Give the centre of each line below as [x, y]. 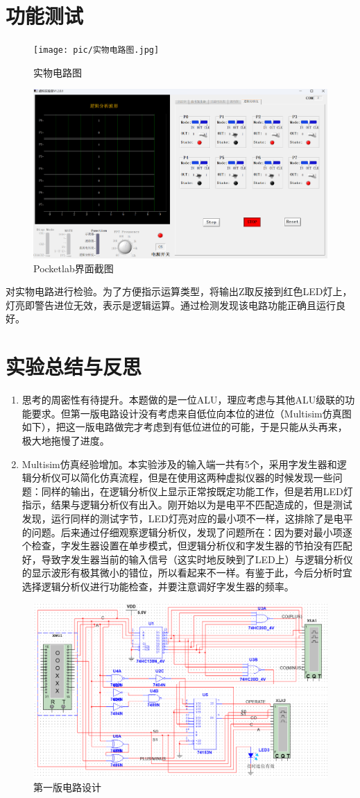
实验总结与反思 [74, 366]
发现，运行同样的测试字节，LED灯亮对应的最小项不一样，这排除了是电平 [187, 518]
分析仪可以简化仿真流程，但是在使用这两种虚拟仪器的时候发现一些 [182, 477]
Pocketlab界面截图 [74, 268]
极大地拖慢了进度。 [66, 440]
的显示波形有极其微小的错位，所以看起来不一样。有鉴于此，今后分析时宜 [187, 573]
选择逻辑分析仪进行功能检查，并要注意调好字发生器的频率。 [158, 586]
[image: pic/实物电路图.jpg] [96, 50]
